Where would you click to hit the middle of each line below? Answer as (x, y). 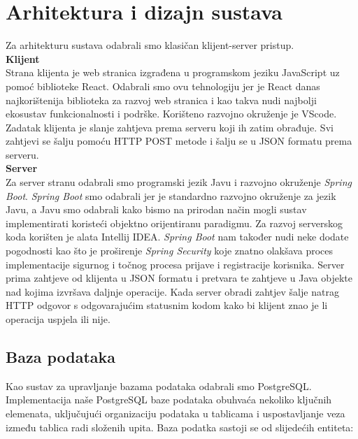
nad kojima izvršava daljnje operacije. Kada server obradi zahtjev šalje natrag (172, 291)
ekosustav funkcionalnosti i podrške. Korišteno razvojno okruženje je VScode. (171, 114)
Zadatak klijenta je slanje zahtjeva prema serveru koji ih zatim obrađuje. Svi (170, 127)
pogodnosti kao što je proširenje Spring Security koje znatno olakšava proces (169, 251)
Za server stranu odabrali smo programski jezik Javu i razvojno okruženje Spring (179, 182)
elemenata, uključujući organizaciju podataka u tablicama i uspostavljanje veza (176, 413)
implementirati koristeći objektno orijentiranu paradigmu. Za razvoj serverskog (174, 223)
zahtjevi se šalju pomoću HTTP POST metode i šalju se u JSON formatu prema (179, 141)
